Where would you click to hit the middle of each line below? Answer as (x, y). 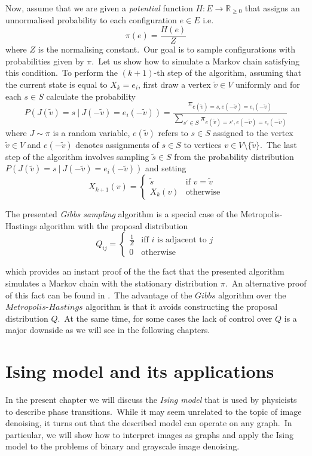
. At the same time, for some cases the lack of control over (165, 318)
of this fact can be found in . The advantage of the (99, 295)
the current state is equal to (56, 84)
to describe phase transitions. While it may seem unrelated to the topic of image (154, 411)
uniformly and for (267, 84)
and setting (166, 168)
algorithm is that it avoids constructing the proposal (182, 306)
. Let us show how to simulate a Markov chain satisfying (196, 61)
